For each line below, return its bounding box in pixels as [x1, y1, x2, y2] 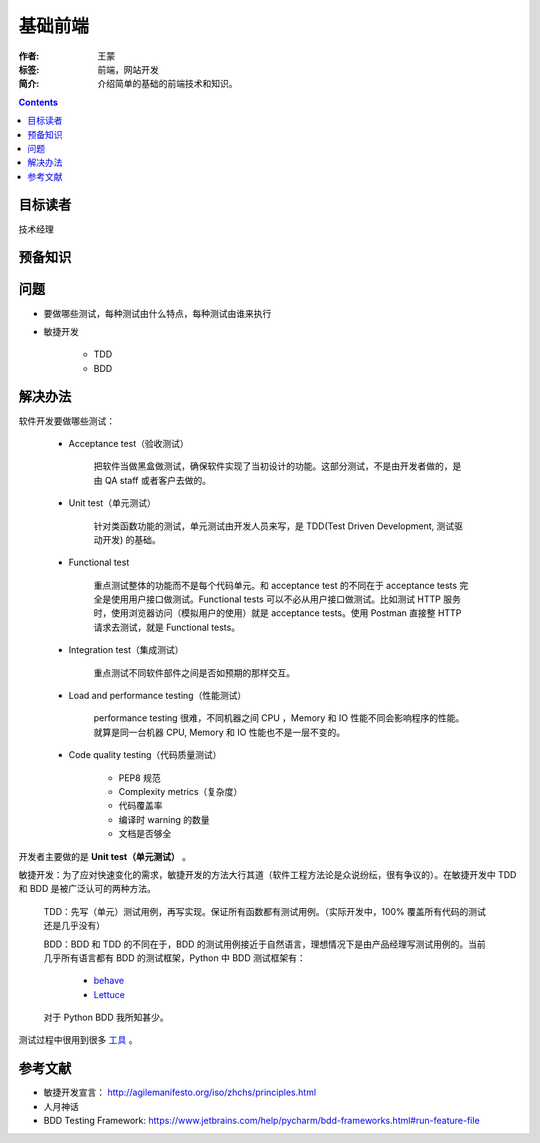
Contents [18, 96, 59, 108]
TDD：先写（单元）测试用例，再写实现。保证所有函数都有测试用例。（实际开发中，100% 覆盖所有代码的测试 [43, 905, 487, 917]
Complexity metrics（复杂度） [118, 786, 243, 797]
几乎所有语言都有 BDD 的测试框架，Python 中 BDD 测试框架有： [43, 951, 306, 964]
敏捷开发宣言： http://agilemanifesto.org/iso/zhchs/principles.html [43, 1086, 317, 1099]
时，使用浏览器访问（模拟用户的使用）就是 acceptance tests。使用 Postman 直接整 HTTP [93, 607, 462, 619]
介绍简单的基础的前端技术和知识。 [97, 78, 238, 90]
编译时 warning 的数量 [118, 813, 210, 825]
